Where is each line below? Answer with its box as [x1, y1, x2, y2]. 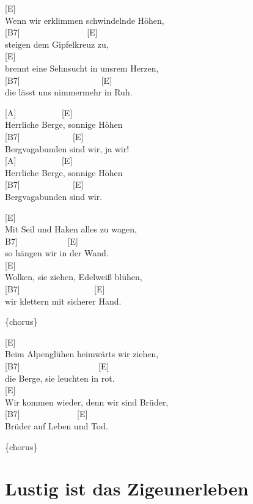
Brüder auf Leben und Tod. [5, 420, 108, 432]
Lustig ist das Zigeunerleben [5, 476, 249, 501]
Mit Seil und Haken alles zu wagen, [5, 223, 137, 235]
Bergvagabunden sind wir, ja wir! [5, 142, 130, 155]
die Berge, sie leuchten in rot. [5, 371, 115, 384]
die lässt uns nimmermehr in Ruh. [5, 86, 133, 98]
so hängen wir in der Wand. [5, 246, 109, 259]
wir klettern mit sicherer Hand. [5, 294, 122, 307]
